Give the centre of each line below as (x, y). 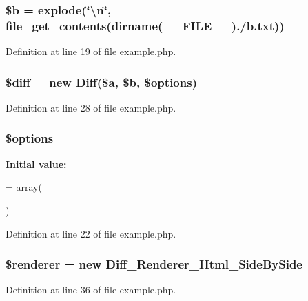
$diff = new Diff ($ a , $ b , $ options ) (101, 82)
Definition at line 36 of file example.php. (91, 290)
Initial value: (36, 164)
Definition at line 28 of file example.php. (91, 107)
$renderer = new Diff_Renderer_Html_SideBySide (154, 264)
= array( (24, 187)
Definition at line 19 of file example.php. (91, 51)
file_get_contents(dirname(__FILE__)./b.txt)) (145, 25)
